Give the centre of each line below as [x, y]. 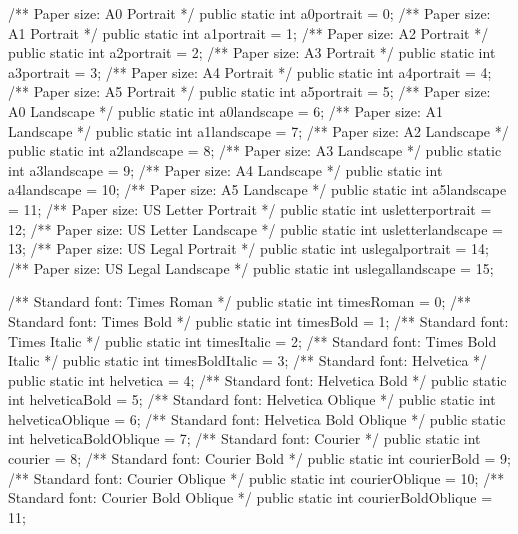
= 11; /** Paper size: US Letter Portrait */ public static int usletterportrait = [250, 208]
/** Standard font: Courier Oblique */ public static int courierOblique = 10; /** [256, 477]
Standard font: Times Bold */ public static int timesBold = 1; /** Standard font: [258, 320]
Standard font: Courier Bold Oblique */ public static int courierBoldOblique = [250, 497]
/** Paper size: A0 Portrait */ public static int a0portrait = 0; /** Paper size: [249, 13]
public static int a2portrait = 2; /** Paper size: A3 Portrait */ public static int [252, 52]
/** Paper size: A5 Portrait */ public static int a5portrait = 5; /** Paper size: [249, 91]
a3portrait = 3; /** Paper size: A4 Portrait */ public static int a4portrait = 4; [250, 71]
